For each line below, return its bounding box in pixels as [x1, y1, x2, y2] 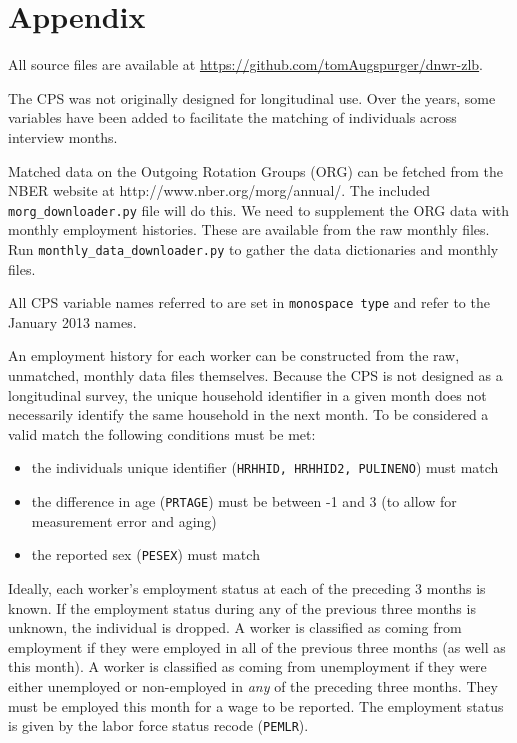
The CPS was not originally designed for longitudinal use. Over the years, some [8, 87, 496, 108]
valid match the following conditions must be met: [8, 423, 316, 444]
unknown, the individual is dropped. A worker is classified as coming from [8, 617, 462, 638]
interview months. [8, 126, 118, 147]
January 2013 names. [8, 311, 137, 332]
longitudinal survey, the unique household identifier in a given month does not [8, 384, 487, 405]
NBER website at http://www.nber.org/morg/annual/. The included [8, 180, 430, 201]
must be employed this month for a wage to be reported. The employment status [8, 695, 504, 716]
